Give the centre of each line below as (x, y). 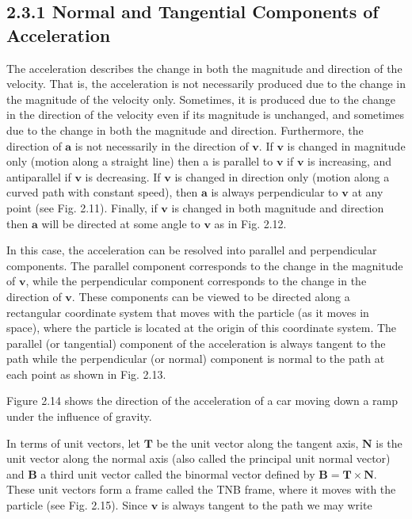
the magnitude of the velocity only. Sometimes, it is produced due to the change (201, 99)
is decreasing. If (123, 176)
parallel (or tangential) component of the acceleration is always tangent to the (196, 343)
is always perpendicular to (275, 192)
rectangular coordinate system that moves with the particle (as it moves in (188, 312)
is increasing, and (350, 161)
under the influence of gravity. (79, 416)
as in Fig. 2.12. (250, 223)
